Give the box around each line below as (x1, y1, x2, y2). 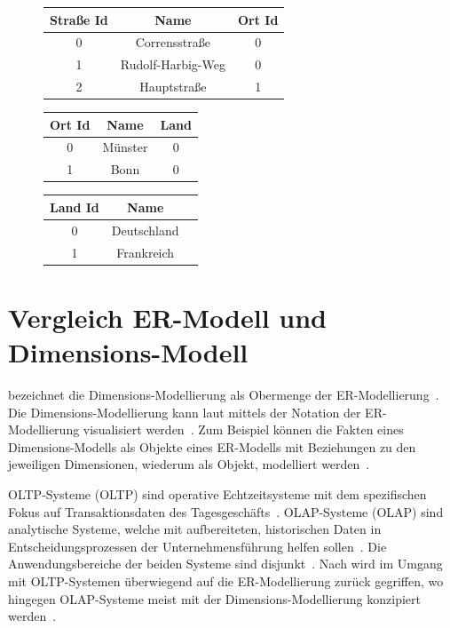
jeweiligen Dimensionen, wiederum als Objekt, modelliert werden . (8, 455, 370, 473)
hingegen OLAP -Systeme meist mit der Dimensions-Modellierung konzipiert (8, 589, 421, 608)
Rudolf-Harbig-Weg (120, 55, 225, 74)
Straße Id (50, 10, 108, 28)
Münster (102, 138, 148, 156)
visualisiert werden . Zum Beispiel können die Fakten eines (83, 420, 404, 439)
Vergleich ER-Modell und (8, 298, 327, 335)
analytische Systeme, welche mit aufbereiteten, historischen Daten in (8, 520, 382, 538)
